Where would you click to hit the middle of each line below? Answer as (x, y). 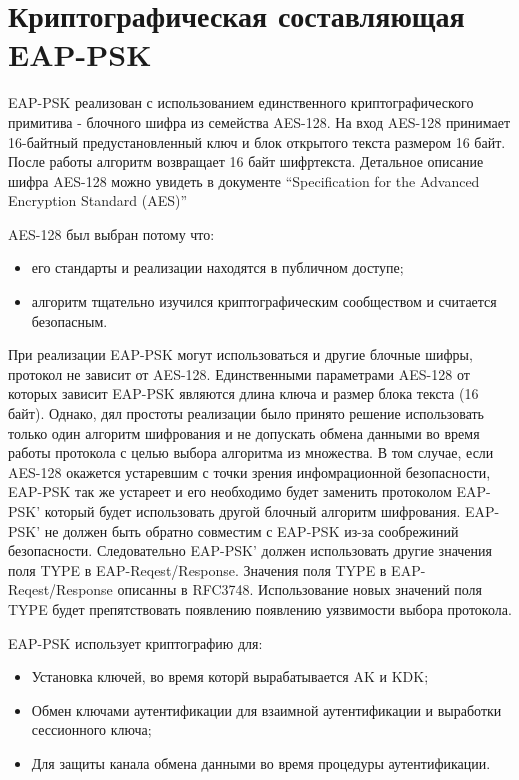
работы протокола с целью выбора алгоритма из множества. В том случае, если (251, 452)
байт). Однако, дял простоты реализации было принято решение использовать (246, 413)
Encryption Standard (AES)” (98, 200)
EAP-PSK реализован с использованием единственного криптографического (241, 102)
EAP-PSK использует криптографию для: (135, 642)
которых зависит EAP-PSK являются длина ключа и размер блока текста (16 (243, 393)
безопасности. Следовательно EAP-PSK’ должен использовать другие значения (250, 550)
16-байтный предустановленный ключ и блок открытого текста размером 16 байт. (257, 141)
